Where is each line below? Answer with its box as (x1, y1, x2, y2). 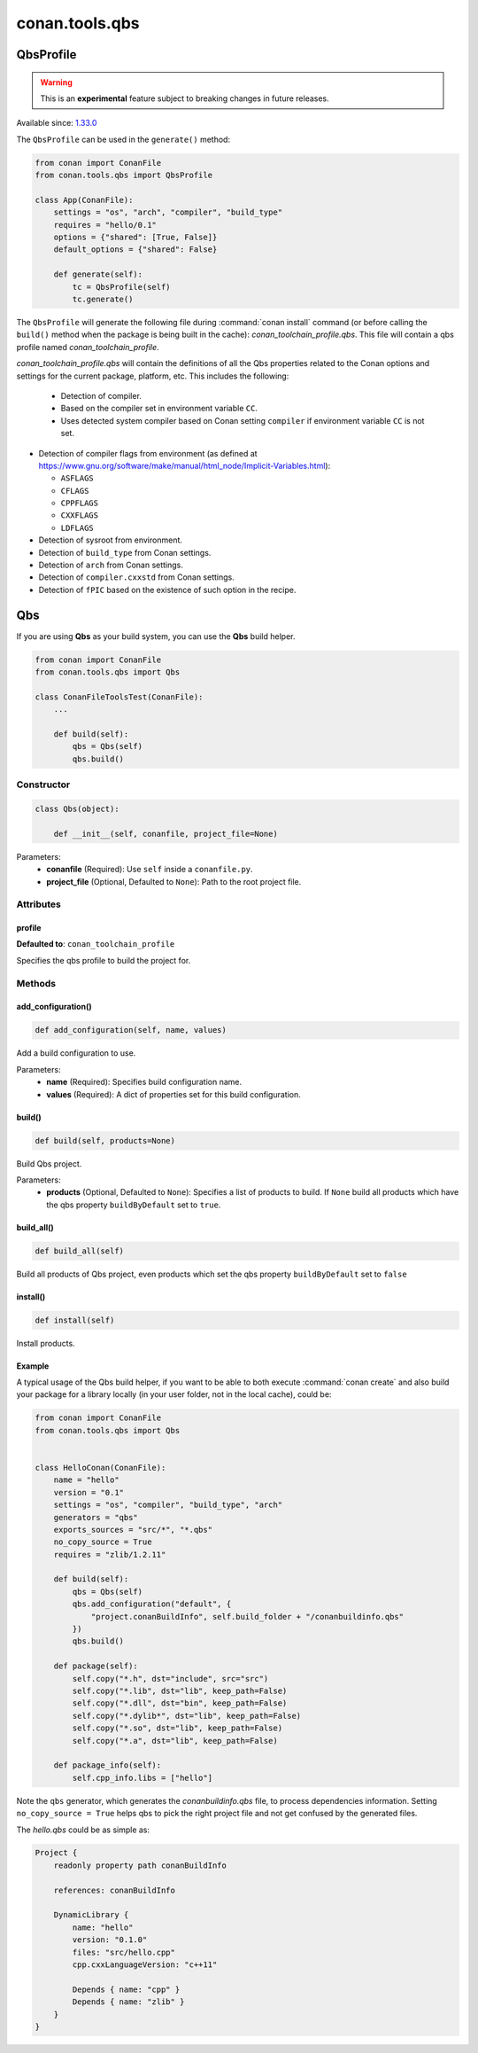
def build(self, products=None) (35, 1136, 176, 1145)
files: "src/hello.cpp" (72, 1947, 176, 1957)
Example (16, 1361, 50, 1371)
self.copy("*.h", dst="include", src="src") (72, 1674, 269, 1683)
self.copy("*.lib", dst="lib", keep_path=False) (72, 1686, 288, 1696)
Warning (40, 76, 73, 88)
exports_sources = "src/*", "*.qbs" (53, 1525, 212, 1534)
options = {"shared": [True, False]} (53, 232, 218, 243)
